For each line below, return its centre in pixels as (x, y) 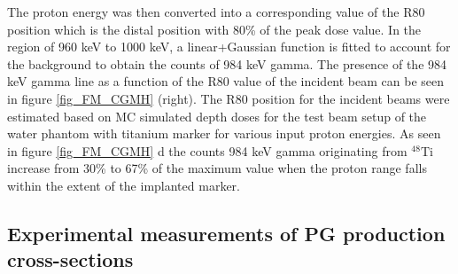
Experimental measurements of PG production (226, 233)
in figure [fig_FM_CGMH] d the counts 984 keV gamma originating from (207, 150)
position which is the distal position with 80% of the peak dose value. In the (214, 29)
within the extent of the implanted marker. (124, 185)
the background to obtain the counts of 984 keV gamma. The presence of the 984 (227, 63)
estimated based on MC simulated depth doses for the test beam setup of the (217, 116)
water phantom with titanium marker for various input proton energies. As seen (224, 133)
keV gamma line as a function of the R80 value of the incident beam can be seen (226, 81)
